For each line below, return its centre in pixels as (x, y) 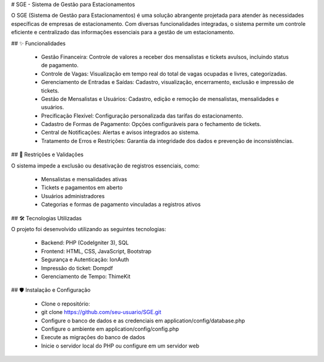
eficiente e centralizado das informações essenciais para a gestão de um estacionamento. (123, 32)
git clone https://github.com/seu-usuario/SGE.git (101, 312)
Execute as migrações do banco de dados (93, 337)
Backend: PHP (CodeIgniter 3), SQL (85, 243)
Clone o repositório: (65, 304)
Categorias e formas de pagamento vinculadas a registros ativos (121, 205)
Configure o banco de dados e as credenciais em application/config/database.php (143, 321)
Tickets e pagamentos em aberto (82, 188)
